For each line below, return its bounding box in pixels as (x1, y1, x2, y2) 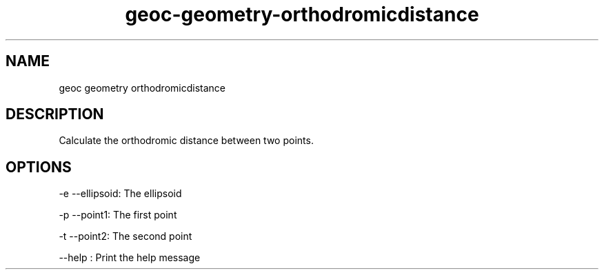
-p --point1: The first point (59, 209, 177, 221)
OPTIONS (6, 158, 72, 176)
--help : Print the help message (59, 252, 201, 264)
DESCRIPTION (6, 105, 104, 123)
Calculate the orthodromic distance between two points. (59, 134, 314, 147)
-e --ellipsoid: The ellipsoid (59, 187, 182, 200)
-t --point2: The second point (59, 230, 192, 243)
